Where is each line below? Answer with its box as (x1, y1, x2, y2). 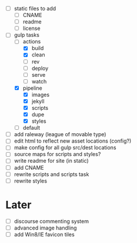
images (31, 91, 50, 98)
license (22, 25, 41, 32)
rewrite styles (14, 177, 48, 184)
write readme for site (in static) (14, 157, 89, 164)
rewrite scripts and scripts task (14, 170, 89, 178)
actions (22, 38, 41, 45)
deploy (31, 65, 49, 72)
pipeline (22, 85, 42, 92)
